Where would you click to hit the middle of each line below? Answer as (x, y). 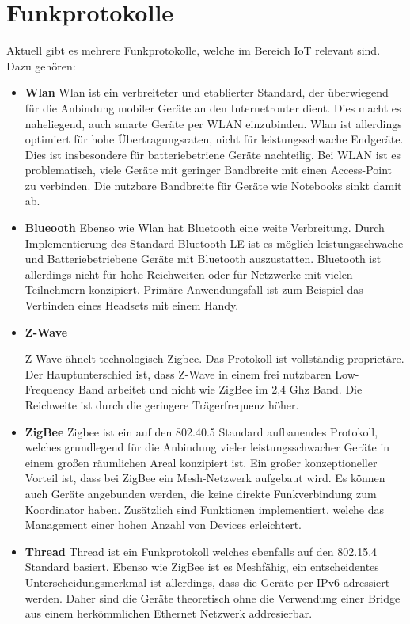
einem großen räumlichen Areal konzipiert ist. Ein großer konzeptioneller (201, 462)
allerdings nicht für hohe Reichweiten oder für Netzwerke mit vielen (189, 274)
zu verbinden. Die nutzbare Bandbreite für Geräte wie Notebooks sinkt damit (213, 185)
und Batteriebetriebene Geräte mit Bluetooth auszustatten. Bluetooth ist (203, 259)
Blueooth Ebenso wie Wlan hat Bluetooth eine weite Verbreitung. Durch (205, 228)
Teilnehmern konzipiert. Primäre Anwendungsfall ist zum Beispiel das (194, 289)
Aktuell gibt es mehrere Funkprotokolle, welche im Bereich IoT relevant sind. (194, 50)
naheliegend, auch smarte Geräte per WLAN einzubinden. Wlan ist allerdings (213, 123)
